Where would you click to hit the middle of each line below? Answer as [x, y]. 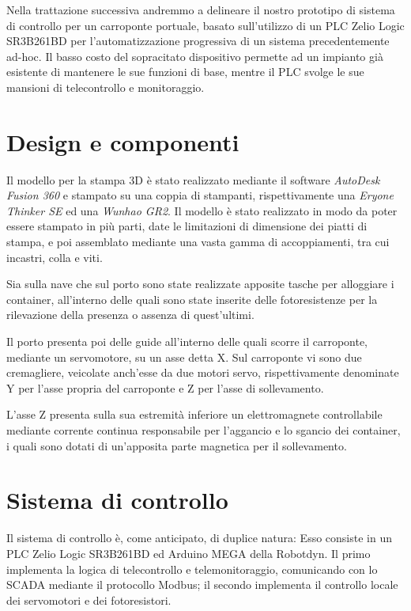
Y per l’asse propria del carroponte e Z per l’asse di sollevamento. [165, 387]
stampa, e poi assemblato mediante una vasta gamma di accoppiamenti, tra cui [198, 242]
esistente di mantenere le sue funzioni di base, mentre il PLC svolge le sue [185, 72]
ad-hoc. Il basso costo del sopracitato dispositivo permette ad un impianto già [195, 56]
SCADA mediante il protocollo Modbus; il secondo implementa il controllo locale [202, 584]
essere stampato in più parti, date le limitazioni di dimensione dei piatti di [187, 226]
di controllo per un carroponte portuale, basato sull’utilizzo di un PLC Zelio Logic [205, 25]
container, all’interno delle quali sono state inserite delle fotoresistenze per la [192, 299]
